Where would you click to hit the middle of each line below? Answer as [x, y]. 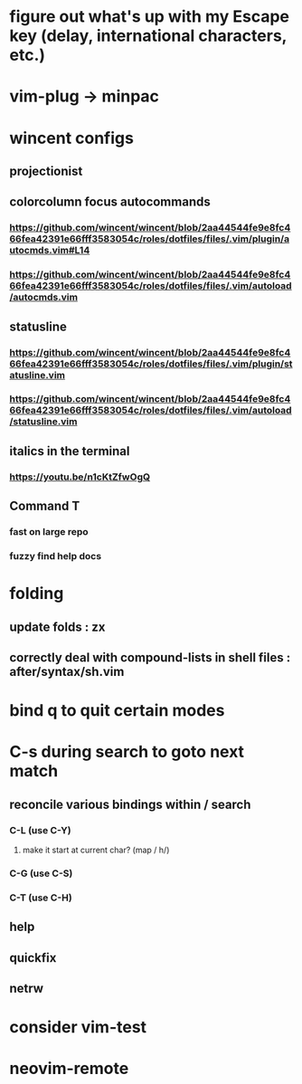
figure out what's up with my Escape [150, 17]
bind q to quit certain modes [117, 711]
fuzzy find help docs [56, 556]
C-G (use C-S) [41, 873]
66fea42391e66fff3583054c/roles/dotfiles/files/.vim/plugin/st [151, 364]
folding [37, 594]
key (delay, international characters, [148, 36]
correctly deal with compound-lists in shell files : [150, 657]
